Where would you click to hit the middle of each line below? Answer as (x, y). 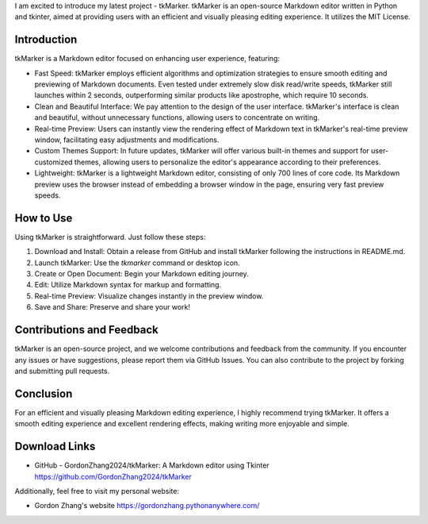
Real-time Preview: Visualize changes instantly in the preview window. (149, 296)
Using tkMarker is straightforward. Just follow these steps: (110, 237)
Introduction (46, 40)
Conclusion (44, 393)
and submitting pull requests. (62, 371)
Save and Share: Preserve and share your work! (112, 307)
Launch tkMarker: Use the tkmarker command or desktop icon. (138, 263)
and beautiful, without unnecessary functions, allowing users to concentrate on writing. (177, 118)
